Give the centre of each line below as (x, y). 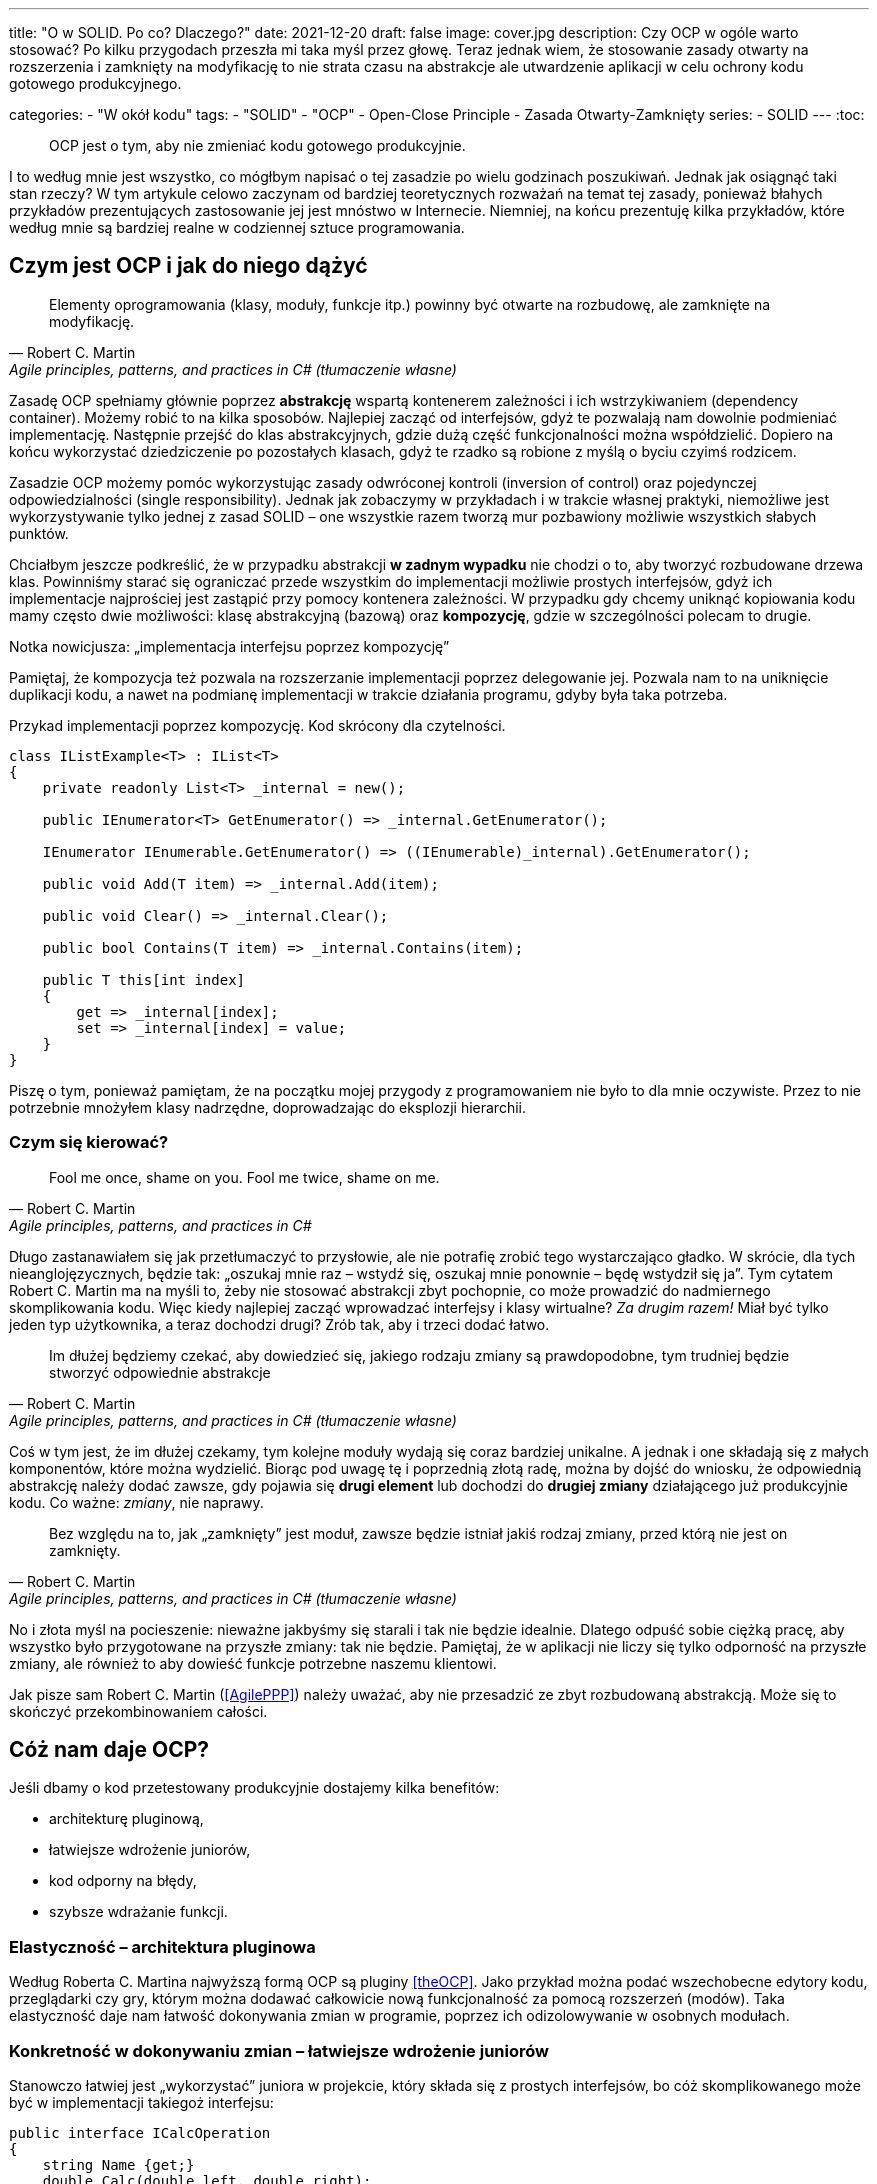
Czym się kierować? (89, 1142)
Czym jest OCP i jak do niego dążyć (188, 266)
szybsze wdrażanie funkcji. (138, 1912)
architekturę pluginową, (126, 1819)
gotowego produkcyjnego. (95, 83)
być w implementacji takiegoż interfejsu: (141, 2102)
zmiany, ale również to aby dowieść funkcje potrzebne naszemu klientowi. (253, 1663)
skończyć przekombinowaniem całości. (138, 1711)
